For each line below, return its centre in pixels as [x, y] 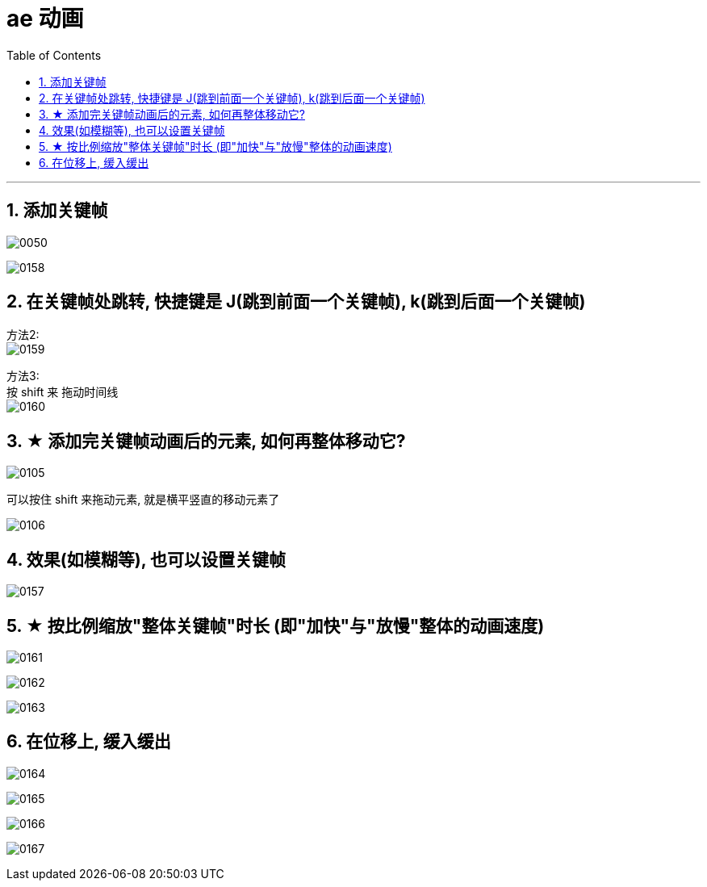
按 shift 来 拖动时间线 [63, 392]
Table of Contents [54, 55]
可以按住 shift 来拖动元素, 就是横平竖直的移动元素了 [143, 500]
